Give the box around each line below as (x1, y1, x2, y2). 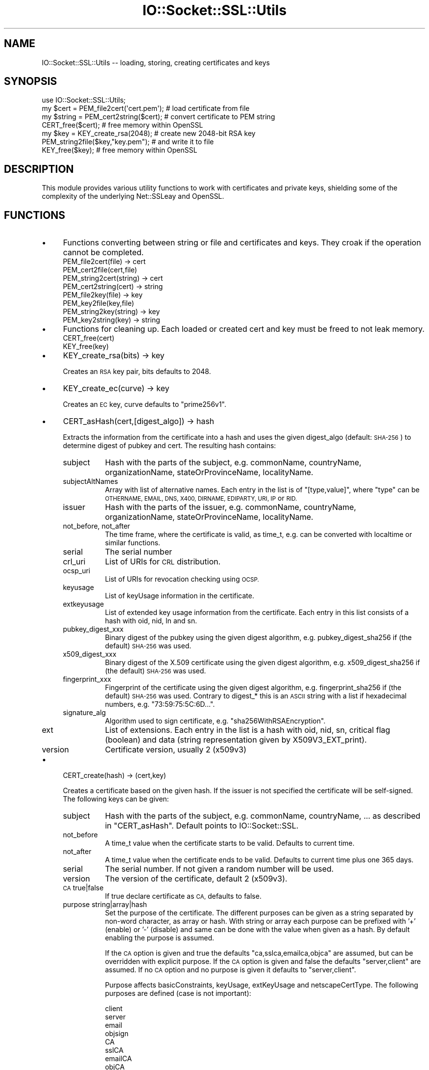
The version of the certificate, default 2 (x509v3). (105, 874, 287, 884)
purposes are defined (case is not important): (105, 989, 251, 998)
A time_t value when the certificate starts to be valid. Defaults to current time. (105, 839, 355, 848)
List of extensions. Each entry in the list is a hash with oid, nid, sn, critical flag (105, 725, 390, 735)
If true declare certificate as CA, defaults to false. (105, 892, 262, 901)
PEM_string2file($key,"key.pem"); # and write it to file (42, 137, 214, 146)
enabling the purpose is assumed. (105, 934, 214, 942)
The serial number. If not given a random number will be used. (105, 864, 334, 874)
